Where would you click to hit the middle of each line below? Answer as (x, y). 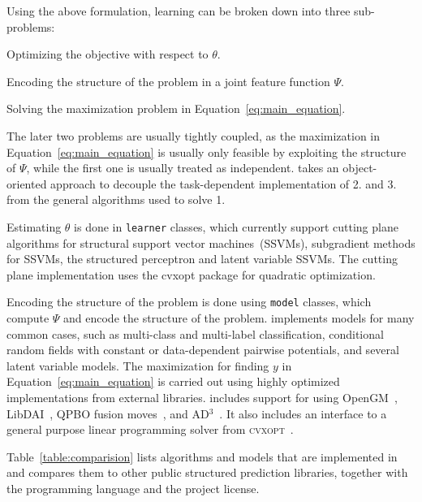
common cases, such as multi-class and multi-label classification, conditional (195, 333)
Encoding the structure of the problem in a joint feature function (168, 81)
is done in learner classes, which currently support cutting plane (236, 226)
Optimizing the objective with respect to (108, 54)
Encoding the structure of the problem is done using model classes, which (189, 302)
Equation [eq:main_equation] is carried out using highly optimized (173, 381)
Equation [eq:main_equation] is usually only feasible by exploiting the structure (207, 151)
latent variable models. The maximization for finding (138, 365)
